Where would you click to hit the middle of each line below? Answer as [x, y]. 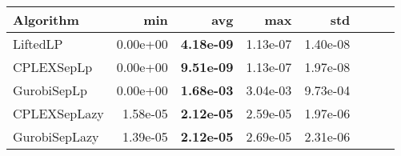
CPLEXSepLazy [58, 113]
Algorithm [46, 20]
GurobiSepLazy [56, 136]
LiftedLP [38, 44]
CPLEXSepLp [53, 67]
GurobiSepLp [50, 90]
